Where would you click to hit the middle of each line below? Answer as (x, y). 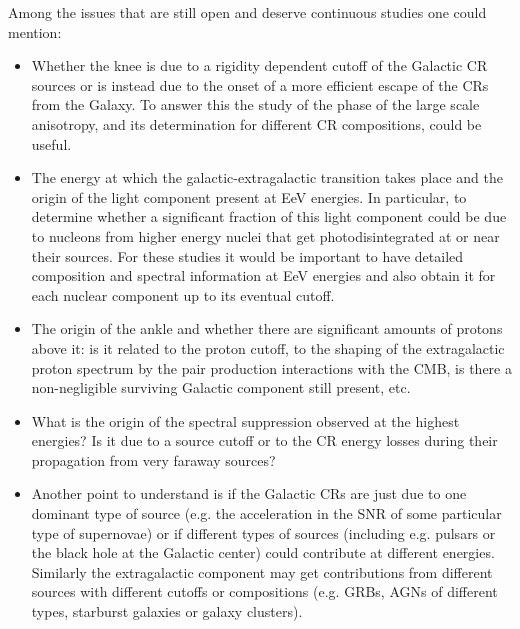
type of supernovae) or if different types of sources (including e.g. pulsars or (263, 532)
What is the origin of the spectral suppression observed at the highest (245, 420)
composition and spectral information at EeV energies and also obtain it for (263, 275)
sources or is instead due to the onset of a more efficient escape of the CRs (260, 84)
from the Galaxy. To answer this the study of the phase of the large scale (255, 104)
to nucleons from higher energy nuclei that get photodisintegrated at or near (265, 235)
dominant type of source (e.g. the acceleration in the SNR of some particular (266, 513)
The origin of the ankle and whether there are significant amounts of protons (267, 328)
